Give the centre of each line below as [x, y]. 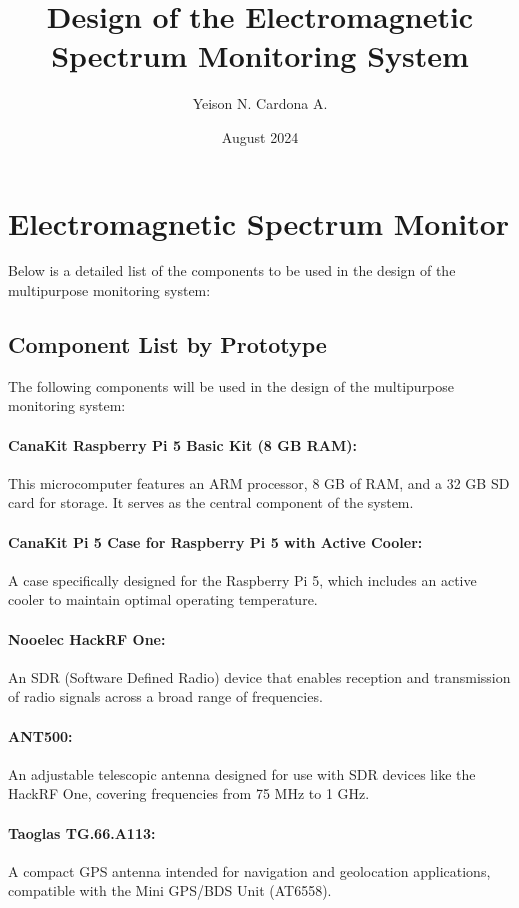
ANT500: [40, 735]
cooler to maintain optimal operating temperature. [163, 599]
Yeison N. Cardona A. [260, 103]
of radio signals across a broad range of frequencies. [165, 696]
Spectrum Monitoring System [260, 55]
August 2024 [260, 136]
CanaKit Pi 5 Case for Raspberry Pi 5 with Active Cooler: [215, 541]
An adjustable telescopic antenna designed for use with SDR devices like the [242, 773]
